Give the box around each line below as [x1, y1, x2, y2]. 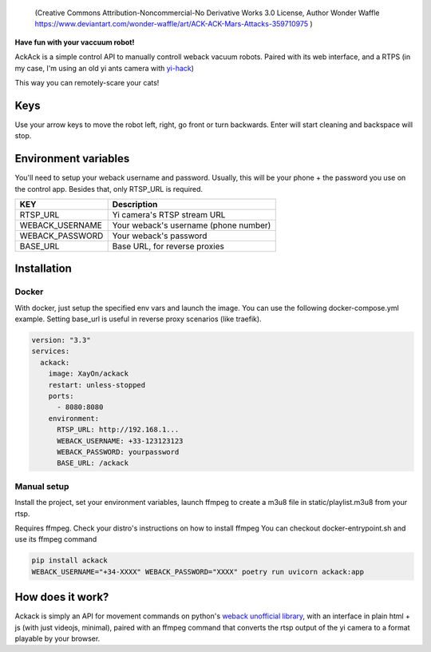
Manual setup [14, 480, 69, 491]
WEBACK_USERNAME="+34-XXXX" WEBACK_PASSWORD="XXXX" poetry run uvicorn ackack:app [31, 567, 365, 576]
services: [31, 347, 70, 356]
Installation [14, 262, 72, 276]
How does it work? [14, 590, 109, 604]
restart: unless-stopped [48, 380, 146, 389]
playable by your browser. [14, 634, 101, 643]
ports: [48, 392, 74, 401]
